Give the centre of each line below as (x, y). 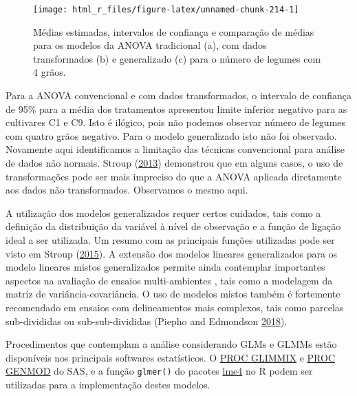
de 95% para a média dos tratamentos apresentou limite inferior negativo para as (176, 108)
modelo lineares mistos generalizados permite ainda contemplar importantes (165, 267)
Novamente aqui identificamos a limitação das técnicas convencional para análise (175, 149)
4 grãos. (50, 72)
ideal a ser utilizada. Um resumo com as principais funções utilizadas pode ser (170, 239)
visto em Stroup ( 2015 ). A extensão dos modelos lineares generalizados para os (172, 253)
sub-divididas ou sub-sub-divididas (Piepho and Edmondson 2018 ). (147, 321)
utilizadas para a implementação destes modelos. (108, 384)
